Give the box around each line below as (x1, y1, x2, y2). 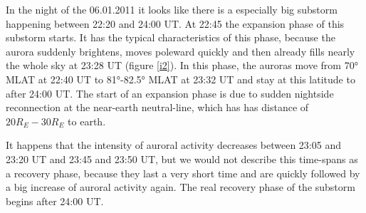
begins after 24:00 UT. (6, 193, 104, 208)
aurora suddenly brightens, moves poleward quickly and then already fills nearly (6, 43, 355, 58)
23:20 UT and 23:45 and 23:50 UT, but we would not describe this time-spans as (6, 151, 358, 166)
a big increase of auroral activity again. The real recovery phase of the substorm (6, 180, 355, 194)
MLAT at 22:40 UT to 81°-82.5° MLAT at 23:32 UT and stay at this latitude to (6, 71, 355, 86)
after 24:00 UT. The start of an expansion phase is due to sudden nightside (6, 85, 334, 100)
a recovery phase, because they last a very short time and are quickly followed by (6, 165, 360, 180)
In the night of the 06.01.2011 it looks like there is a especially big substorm (6, 2, 338, 16)
